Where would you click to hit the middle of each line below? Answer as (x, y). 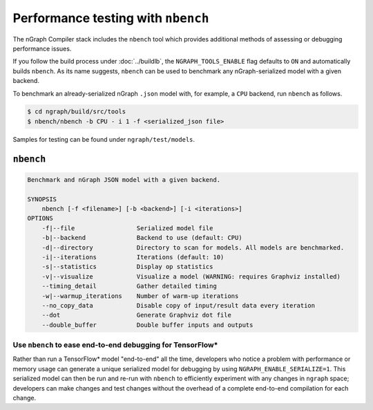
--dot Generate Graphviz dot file (136, 315)
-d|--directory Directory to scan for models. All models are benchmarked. (193, 248)
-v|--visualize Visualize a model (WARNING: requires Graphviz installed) (191, 276)
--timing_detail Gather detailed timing (129, 286)
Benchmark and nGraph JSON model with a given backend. (124, 179)
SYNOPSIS (42, 199)
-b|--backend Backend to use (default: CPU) (142, 238)
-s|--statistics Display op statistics (127, 267)
